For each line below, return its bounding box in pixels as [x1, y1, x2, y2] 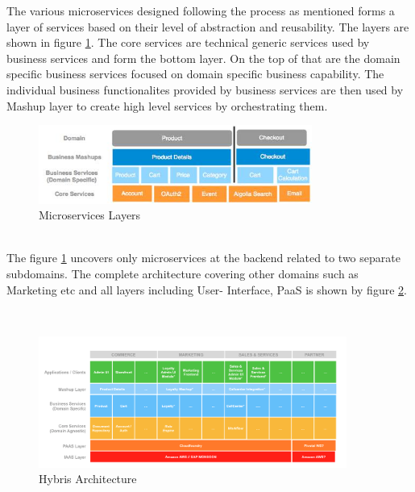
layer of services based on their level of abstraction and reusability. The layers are [6, 18, 409, 35]
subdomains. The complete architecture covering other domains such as [6, 265, 359, 281]
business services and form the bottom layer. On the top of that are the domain [6, 49, 400, 66]
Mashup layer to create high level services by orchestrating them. [6, 97, 328, 114]
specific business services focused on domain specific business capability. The [6, 65, 384, 82]
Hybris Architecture [39, 470, 137, 487]
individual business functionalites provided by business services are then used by [6, 81, 404, 98]
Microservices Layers [39, 206, 141, 223]
